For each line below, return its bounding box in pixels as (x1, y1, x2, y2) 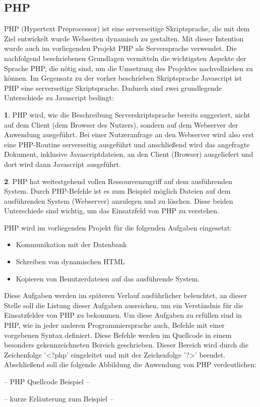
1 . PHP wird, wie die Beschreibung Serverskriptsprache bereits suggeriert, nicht (4, 109, 250, 120)
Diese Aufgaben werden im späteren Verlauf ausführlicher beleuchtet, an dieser (4, 290, 247, 301)
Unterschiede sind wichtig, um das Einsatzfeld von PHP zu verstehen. (4, 205, 219, 216)
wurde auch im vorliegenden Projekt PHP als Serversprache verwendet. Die (4, 43, 237, 53)
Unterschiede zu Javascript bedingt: (4, 92, 114, 103)
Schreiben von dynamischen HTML (16, 256, 125, 267)
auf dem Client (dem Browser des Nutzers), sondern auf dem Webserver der (4, 119, 238, 130)
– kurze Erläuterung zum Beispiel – (4, 393, 113, 403)
